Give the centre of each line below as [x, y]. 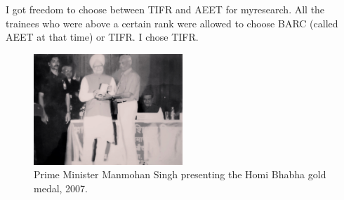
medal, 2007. [61, 188]
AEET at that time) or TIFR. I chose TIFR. [102, 37]
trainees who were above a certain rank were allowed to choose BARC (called [172, 23]
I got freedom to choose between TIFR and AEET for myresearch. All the [165, 9]
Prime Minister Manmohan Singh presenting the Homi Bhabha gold [180, 174]
